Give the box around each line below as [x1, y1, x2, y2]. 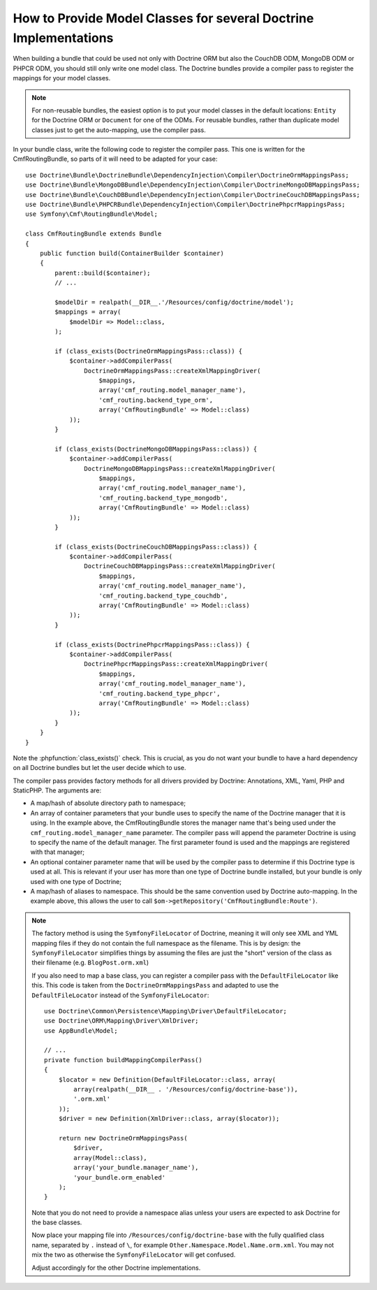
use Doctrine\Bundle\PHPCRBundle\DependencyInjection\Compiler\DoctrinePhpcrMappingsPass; [25, 201, 346, 209]
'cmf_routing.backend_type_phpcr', [98, 689, 221, 697]
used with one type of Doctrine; [30, 877, 122, 885]
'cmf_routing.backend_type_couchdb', [98, 591, 228, 600]
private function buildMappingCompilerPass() [44, 1056, 202, 1064]
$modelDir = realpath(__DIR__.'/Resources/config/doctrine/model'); [54, 298, 295, 306]
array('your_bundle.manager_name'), [73, 1164, 199, 1172]
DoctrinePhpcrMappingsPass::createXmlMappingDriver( [84, 660, 269, 668]
